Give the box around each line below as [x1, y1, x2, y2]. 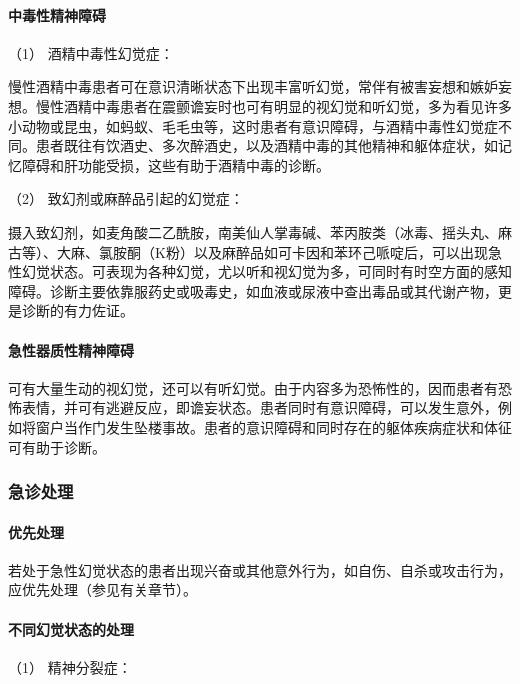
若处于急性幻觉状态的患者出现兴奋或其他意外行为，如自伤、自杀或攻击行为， [8, 559, 512, 580]
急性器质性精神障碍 [8, 339, 134, 360]
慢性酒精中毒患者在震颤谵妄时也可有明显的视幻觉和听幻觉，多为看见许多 [35, 95, 512, 116]
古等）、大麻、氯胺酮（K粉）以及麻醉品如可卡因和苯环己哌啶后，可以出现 [8, 241, 488, 262]
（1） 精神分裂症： [8, 656, 132, 677]
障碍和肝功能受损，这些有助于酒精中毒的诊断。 [21, 154, 330, 175]
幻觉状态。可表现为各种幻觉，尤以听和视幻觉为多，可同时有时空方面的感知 [21, 261, 512, 282]
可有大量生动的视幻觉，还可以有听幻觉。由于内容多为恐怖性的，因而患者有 [8, 377, 498, 398]
